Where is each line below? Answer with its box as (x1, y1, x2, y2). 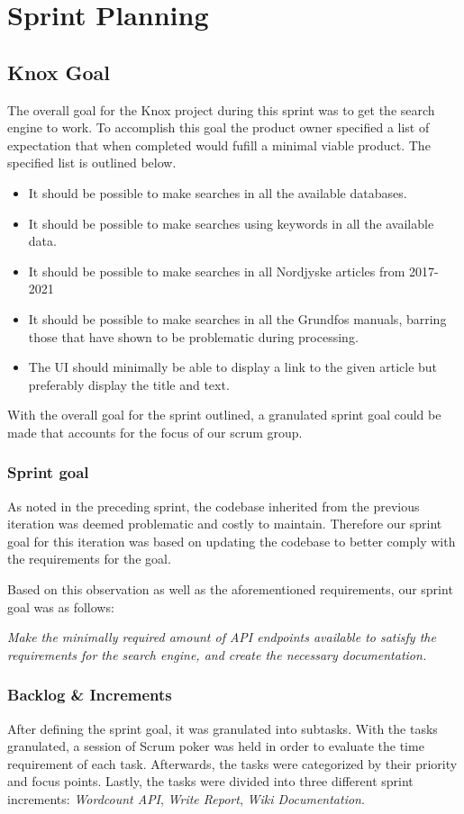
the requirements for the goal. (7, 549, 171, 568)
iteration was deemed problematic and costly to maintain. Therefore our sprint (7, 514, 442, 533)
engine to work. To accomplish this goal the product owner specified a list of (7, 118, 430, 137)
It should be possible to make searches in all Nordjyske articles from (28, 261, 405, 280)
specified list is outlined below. (7, 153, 177, 172)
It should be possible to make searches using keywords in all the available (28, 213, 434, 232)
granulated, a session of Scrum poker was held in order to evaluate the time (7, 737, 424, 755)
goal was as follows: (7, 597, 114, 616)
